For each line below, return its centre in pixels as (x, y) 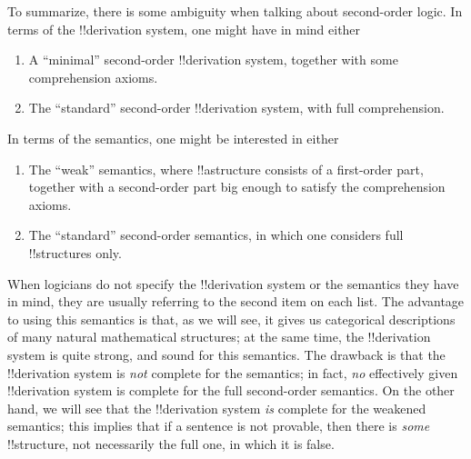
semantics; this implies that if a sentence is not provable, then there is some (219, 426)
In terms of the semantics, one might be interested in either (173, 138)
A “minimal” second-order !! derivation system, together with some (213, 60)
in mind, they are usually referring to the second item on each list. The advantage (236, 301)
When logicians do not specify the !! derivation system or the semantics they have (233, 283)
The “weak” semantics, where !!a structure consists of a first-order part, (226, 169)
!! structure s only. (75, 252)
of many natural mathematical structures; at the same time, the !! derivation (219, 337)
